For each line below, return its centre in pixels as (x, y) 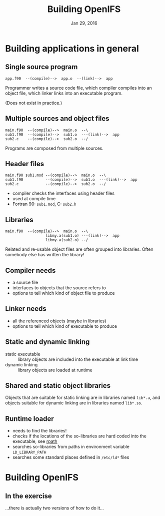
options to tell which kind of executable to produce (65, 326)
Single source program (41, 67)
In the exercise (28, 496)
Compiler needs (30, 271)
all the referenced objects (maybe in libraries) (59, 321)
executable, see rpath (35, 441)
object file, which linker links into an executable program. (64, 93)
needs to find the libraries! (39, 431)
